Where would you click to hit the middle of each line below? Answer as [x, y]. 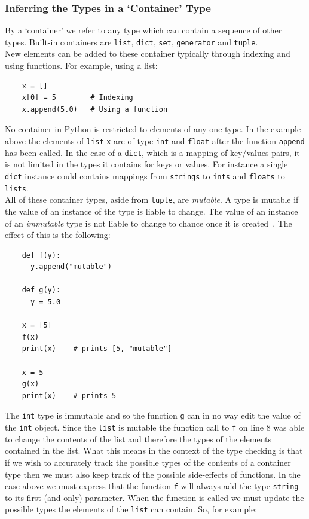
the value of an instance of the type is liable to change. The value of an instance [152, 211]
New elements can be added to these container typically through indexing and [148, 54]
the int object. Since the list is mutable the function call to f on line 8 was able [155, 427]
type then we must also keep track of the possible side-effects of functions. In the [153, 474]
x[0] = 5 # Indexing [77, 98]
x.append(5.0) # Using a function [95, 109]
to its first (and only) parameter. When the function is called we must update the [154, 497]
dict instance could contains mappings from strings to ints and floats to [145, 175]
